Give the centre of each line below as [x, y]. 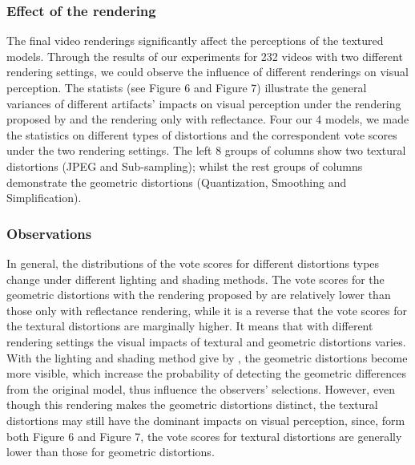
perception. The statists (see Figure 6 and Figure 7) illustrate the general [187, 87]
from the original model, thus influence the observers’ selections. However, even [201, 388]
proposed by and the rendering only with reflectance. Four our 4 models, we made [208, 119]
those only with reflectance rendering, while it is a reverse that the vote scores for [207, 310]
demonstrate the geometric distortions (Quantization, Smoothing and [177, 182]
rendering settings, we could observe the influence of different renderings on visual [207, 72]
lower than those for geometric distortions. [111, 452]
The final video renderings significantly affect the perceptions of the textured [195, 40]
